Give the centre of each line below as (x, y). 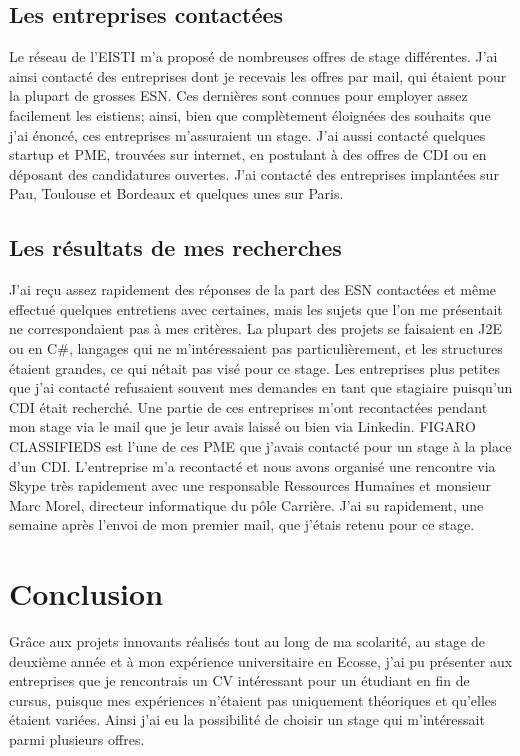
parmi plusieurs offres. (77, 738)
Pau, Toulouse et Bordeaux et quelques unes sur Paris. (176, 193)
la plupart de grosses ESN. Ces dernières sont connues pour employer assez (238, 95)
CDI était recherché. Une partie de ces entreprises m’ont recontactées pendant (248, 406)
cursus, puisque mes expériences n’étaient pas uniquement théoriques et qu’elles (253, 699)
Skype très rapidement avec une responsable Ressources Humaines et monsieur (250, 485)
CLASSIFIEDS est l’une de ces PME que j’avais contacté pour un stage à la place (260, 445)
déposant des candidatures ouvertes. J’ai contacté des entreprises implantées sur (254, 173)
